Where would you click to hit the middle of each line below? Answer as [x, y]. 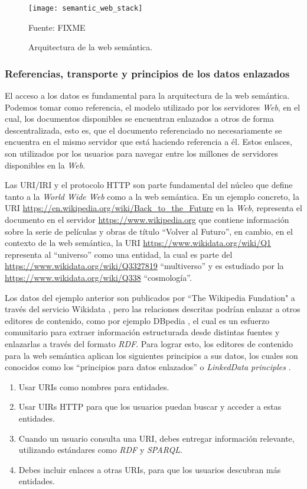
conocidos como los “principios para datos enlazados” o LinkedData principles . [148, 367]
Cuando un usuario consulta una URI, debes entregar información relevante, [156, 438]
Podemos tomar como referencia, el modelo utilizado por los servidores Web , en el [153, 107]
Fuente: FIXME [57, 27]
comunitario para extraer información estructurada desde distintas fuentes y [142, 332]
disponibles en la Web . [45, 165]
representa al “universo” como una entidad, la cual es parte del [119, 254]
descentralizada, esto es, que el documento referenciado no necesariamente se [143, 130]
